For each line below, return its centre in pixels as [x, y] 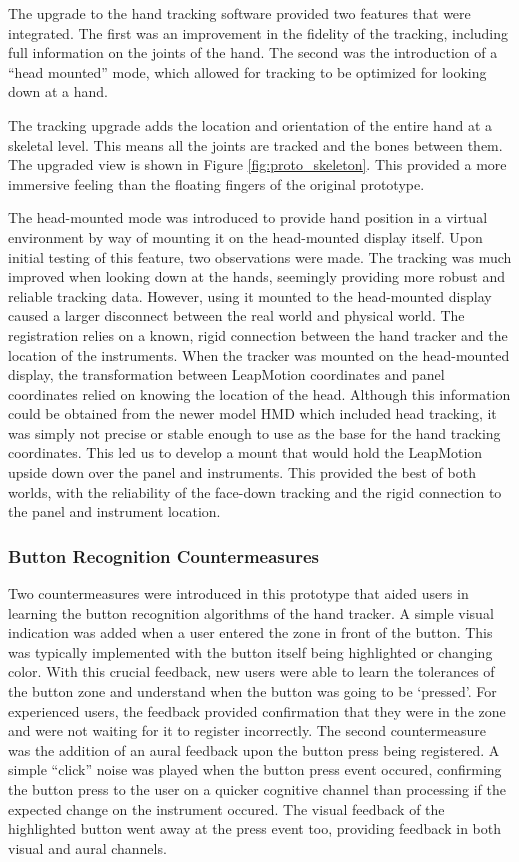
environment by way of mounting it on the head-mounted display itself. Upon [245, 236]
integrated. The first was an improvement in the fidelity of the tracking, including [258, 32]
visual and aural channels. [87, 847]
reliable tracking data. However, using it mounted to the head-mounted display [250, 295]
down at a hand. [58, 91]
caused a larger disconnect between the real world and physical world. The [236, 315]
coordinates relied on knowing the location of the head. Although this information [259, 393]
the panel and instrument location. [114, 511]
